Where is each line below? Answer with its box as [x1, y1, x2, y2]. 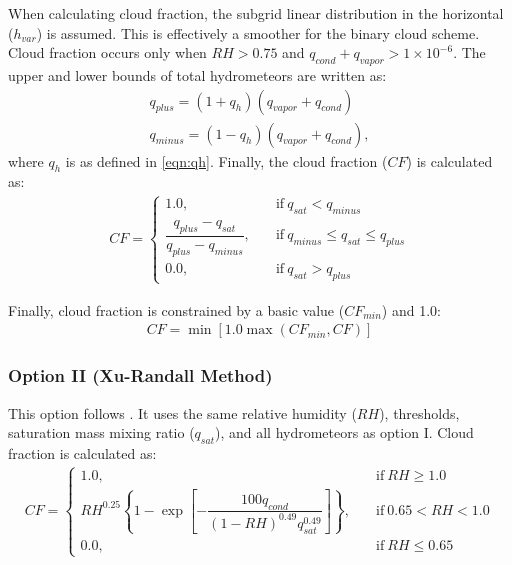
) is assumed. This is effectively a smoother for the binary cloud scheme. [36, 22, 480, 43]
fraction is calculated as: [8, 443, 157, 464]
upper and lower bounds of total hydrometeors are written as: [8, 64, 387, 85]
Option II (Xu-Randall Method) [8, 363, 273, 388]
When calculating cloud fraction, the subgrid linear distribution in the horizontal [8, 3, 504, 23]
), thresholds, [379, 402, 460, 423]
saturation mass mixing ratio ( [8, 422, 195, 443]
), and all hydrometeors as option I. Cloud [214, 422, 474, 443]
